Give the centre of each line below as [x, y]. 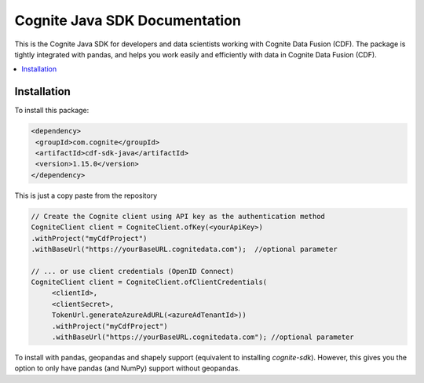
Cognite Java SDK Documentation [128, 20]
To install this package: [52, 111]
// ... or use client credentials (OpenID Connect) [133, 271]
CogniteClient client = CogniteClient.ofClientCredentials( [149, 282]
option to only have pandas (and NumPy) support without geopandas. [128, 368]
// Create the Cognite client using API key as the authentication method [178, 216]
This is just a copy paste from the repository [86, 195]
